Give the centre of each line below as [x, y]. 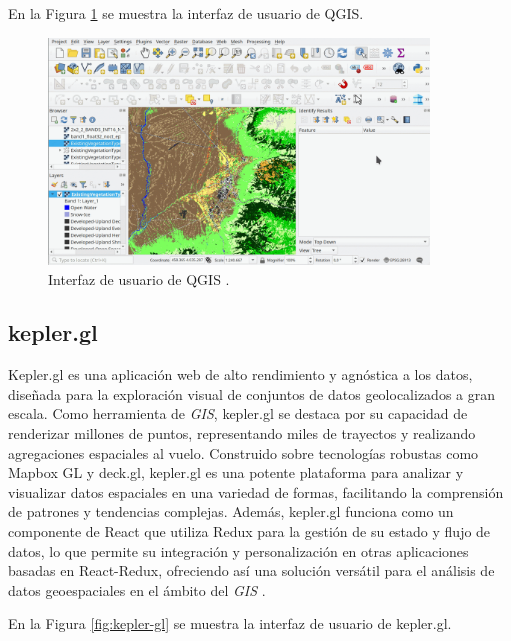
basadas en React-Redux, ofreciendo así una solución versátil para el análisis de [251, 570]
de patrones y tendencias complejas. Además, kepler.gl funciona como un [231, 511]
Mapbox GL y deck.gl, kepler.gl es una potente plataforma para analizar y [236, 472]
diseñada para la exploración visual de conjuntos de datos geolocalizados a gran [252, 393]
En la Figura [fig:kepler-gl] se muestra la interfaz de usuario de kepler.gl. [230, 623]
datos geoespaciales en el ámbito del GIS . [137, 589]
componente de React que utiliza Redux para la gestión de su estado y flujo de [249, 531]
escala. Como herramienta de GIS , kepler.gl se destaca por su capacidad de [238, 413]
